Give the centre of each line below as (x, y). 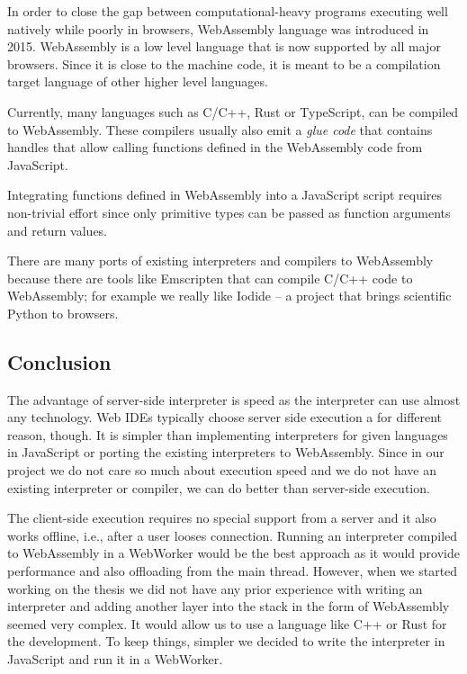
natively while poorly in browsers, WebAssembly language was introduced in (218, 28)
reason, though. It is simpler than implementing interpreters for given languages (228, 434)
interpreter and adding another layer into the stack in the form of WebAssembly (229, 606)
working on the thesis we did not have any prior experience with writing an (215, 588)
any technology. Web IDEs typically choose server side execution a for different (225, 417)
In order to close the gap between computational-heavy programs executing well (228, 11)
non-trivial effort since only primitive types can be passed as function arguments (229, 212)
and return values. (58, 230)
